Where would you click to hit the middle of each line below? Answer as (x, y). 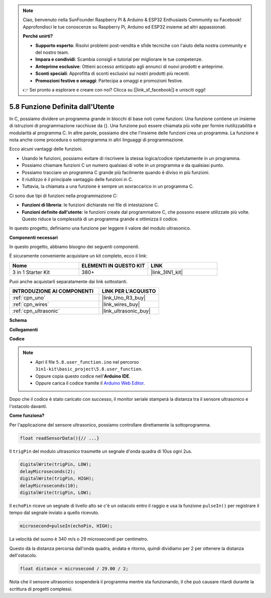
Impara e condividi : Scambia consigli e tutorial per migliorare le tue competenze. (119, 59)
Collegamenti (24, 329)
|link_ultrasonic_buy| (126, 311)
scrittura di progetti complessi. (41, 589)
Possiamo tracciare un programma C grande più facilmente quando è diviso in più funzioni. (116, 172)
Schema (18, 320)
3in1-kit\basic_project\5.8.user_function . (89, 369)
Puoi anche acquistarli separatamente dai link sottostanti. (69, 281)
